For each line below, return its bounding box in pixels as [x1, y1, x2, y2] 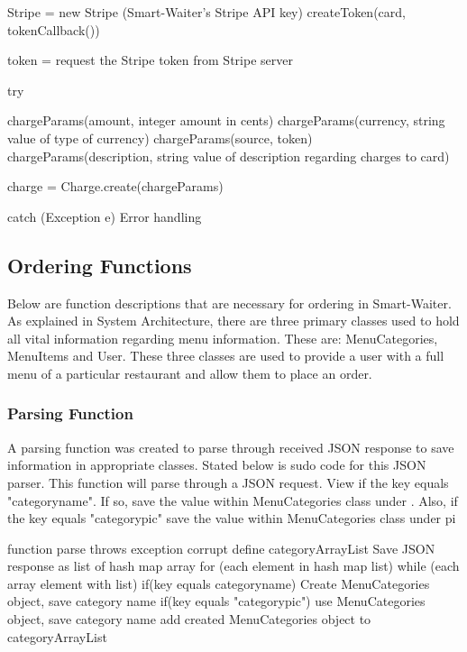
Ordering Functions [7, 251, 192, 279]
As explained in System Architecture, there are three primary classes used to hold [7, 311, 460, 330]
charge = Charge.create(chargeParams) [7, 177, 224, 196]
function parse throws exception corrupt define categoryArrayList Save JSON [7, 538, 435, 557]
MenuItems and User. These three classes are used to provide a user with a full [7, 346, 444, 365]
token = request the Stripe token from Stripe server [7, 51, 293, 69]
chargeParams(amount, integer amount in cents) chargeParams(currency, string [7, 111, 445, 130]
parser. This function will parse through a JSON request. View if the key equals [7, 473, 449, 491]
